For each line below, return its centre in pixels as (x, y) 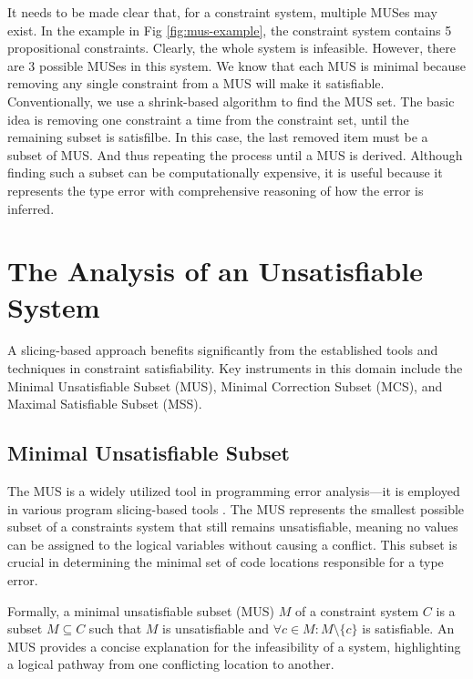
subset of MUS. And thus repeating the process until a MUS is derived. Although (235, 154)
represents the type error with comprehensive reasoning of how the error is (216, 190)
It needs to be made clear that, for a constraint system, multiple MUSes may (222, 12)
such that (115, 628)
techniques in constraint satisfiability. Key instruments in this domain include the (235, 368)
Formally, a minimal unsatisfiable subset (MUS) (141, 610)
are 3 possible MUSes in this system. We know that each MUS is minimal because (237, 65)
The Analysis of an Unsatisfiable (215, 271)
